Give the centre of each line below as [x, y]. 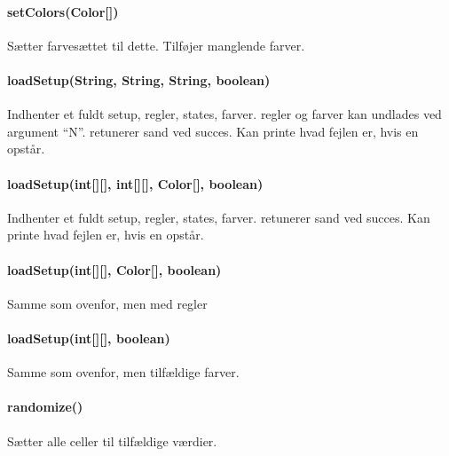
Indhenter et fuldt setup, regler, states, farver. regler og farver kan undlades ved [224, 114]
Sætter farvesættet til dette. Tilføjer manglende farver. [156, 45]
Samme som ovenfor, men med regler [107, 303]
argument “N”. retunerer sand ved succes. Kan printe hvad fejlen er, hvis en [213, 131]
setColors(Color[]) [63, 11]
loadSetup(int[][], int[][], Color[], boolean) [135, 183]
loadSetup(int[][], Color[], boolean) [114, 269]
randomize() [45, 407]
